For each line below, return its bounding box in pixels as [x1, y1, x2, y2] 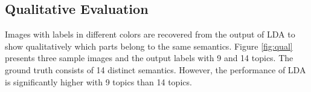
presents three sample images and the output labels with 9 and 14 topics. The [5, 51, 293, 64]
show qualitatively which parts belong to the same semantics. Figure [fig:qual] [5, 39, 293, 52]
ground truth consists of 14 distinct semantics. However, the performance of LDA [5, 63, 306, 76]
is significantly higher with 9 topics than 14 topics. [5, 75, 192, 88]
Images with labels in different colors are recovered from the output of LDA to [5, 28, 295, 41]
